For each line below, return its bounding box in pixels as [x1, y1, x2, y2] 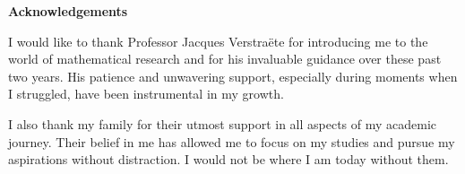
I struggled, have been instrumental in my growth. [8, 84, 284, 103]
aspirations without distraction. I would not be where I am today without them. [8, 150, 449, 169]
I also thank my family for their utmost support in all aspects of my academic [8, 114, 437, 133]
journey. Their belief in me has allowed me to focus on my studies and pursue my [8, 132, 455, 151]
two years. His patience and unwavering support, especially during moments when [8, 66, 458, 85]
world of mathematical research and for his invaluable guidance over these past [8, 49, 442, 68]
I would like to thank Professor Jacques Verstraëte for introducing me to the [8, 31, 428, 50]
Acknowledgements [8, 2, 128, 20]
